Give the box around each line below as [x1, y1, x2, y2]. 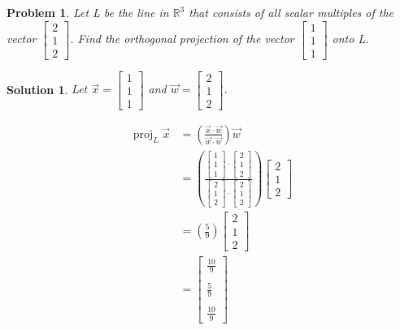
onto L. [332, 30, 369, 47]
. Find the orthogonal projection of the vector [70, 30, 294, 47]
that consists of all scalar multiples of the [189, 4, 394, 20]
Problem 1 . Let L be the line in [7, 4, 169, 20]
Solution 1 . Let [7, 80, 88, 97]
